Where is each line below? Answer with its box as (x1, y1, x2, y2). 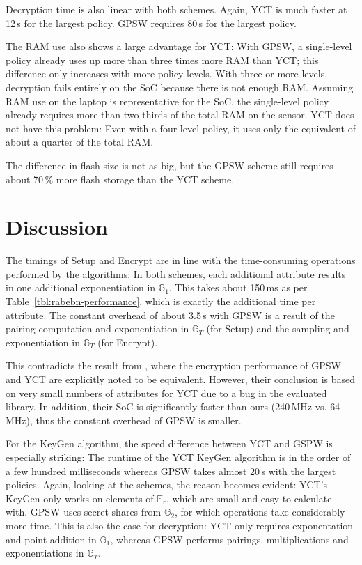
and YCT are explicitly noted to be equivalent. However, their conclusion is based (6, 372, 355, 386)
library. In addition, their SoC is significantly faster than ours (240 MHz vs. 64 (6, 399, 340, 414)
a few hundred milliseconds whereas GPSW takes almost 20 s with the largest (6, 463, 336, 478)
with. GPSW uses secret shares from (6, 504, 162, 519)
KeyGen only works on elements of (6, 490, 154, 505)
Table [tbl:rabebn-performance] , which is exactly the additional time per (6, 294, 316, 309)
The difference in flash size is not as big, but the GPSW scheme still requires (6, 157, 333, 172)
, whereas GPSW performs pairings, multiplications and (110, 532, 349, 546)
